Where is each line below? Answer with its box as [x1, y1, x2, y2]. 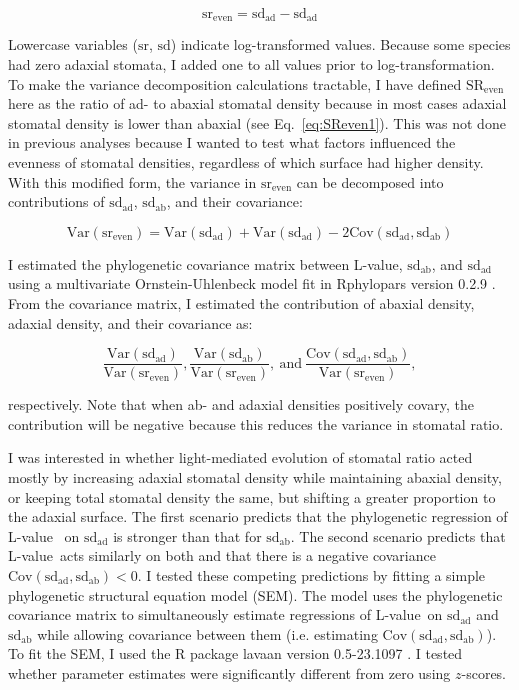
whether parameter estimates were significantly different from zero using [8, 662, 451, 683]
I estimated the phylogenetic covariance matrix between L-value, [8, 253, 403, 274]
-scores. [461, 662, 507, 683]
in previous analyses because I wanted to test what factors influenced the [8, 132, 456, 153]
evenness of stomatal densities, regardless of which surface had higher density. [8, 152, 484, 173]
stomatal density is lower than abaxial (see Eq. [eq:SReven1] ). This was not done [8, 112, 506, 133]
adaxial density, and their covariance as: [8, 312, 253, 333]
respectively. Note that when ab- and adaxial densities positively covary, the [8, 394, 474, 415]
